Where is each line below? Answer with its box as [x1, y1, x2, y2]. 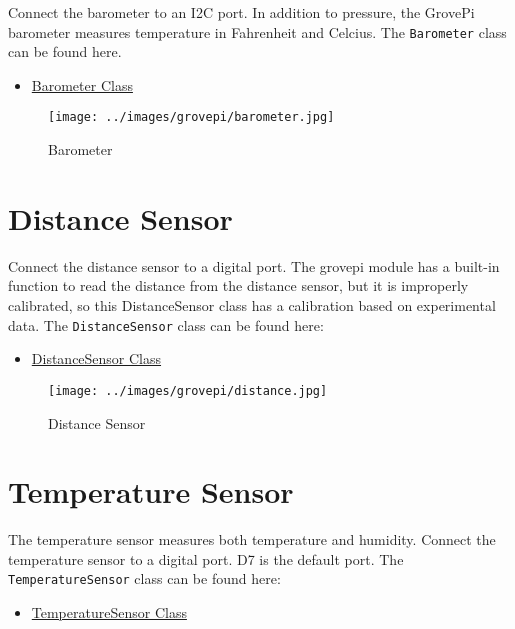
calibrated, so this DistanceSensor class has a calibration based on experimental [8, 295, 496, 315]
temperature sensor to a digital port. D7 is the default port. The [8, 548, 404, 569]
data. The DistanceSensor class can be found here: [8, 314, 324, 335]
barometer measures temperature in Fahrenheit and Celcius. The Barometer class [8, 21, 507, 42]
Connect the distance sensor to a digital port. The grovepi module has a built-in [8, 255, 500, 276]
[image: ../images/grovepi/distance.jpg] [48, 383, 328, 398]
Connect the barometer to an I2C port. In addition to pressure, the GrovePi [8, 2, 475, 22]
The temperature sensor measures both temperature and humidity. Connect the [8, 529, 496, 550]
